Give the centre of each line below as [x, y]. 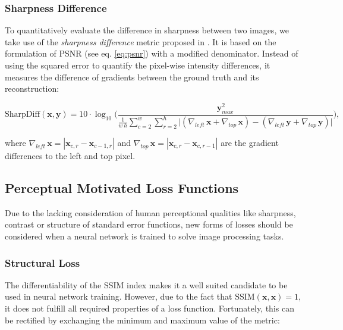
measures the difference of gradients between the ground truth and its [132, 77]
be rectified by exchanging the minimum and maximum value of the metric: [142, 320]
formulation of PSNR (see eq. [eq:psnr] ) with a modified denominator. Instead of [152, 53]
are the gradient [250, 143]
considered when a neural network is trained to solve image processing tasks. [144, 236]
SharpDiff [22, 115]
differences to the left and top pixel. [70, 156]
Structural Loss [43, 262]
